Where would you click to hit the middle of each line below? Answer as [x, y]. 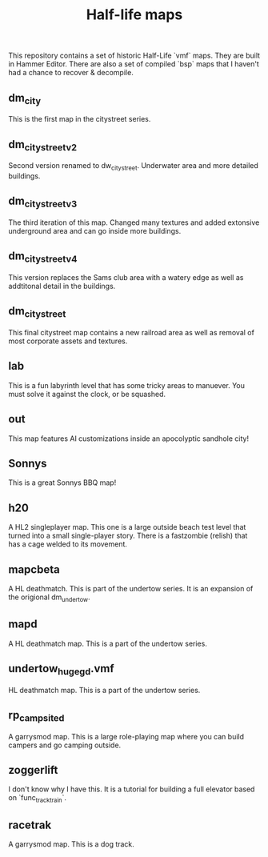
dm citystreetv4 [43, 257]
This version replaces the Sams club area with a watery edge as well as [126, 277]
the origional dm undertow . [49, 598]
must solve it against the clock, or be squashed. [87, 394]
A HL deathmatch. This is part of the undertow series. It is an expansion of [131, 589]
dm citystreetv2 [43, 145]
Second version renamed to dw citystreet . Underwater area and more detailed [133, 166]
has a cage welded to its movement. [68, 544]
